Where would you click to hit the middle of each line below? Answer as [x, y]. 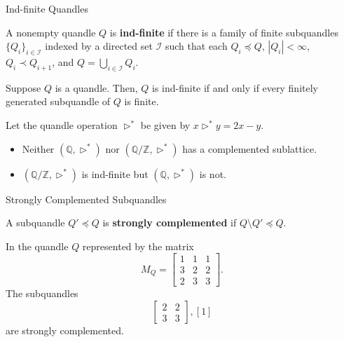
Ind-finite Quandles [47, 8]
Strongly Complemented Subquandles [86, 199]
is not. [213, 173]
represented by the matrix [138, 246]
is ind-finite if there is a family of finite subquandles [224, 32]
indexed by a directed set [99, 46]
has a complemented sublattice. [250, 148]
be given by [165, 124]
